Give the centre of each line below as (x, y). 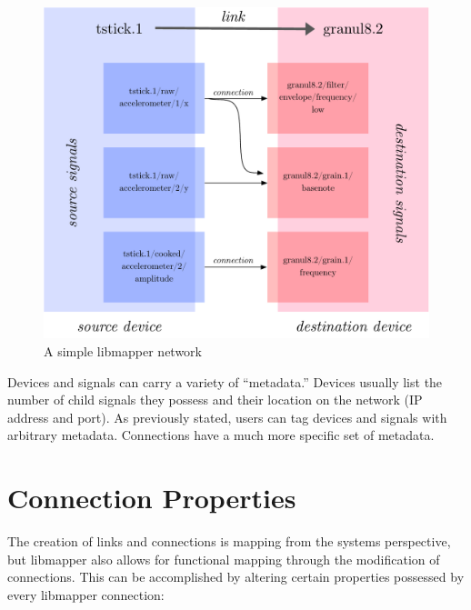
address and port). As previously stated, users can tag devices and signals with (227, 417)
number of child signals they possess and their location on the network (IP (215, 400)
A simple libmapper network (123, 350)
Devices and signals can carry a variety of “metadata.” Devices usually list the (225, 381)
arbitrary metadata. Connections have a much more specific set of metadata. (221, 435)
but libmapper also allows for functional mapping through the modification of (224, 559)
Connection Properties (152, 498)
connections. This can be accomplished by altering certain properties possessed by (236, 577)
